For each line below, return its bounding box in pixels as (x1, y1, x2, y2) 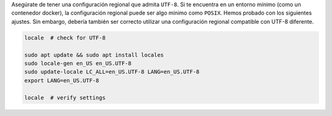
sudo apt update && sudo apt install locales (24, 51, 164, 58)
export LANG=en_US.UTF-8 (24, 77, 100, 84)
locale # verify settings (24, 94, 106, 101)
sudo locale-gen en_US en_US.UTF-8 (24, 60, 132, 67)
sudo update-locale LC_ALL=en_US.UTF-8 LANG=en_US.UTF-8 (24, 68, 200, 76)
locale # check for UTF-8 (24, 34, 106, 41)
